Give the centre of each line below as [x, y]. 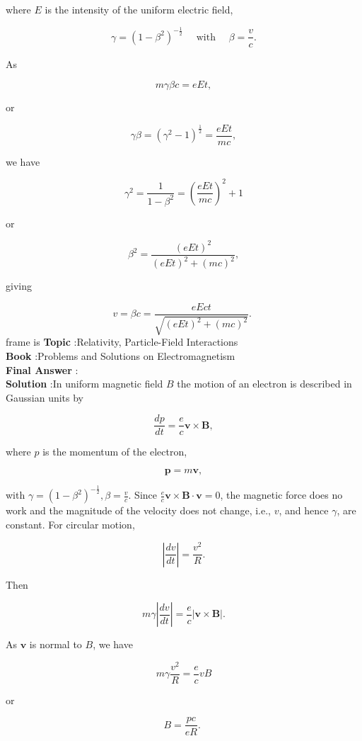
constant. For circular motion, [70, 524]
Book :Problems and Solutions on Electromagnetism [121, 355]
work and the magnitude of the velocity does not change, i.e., [139, 510]
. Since [142, 495]
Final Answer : [42, 369]
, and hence [304, 510]
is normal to [56, 644]
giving [19, 286]
